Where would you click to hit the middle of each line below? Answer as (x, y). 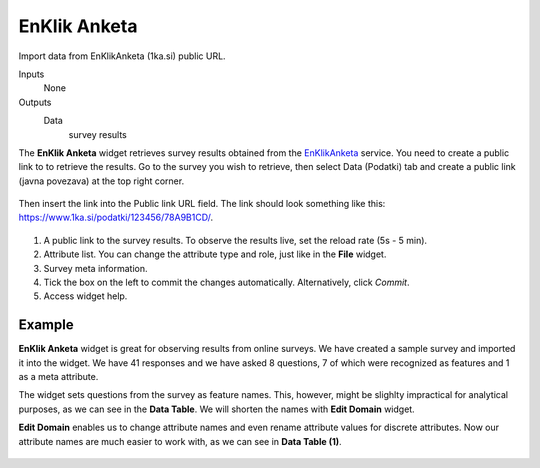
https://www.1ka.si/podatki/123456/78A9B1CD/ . (116, 217)
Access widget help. (85, 296)
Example (46, 325)
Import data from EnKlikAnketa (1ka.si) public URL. (122, 56)
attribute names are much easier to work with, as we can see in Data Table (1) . (180, 441)
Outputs (35, 102)
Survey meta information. (96, 268)
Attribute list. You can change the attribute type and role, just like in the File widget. (215, 254)
